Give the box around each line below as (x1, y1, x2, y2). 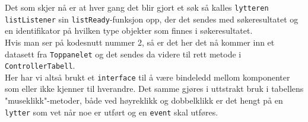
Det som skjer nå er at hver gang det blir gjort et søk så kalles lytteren (5, 1, 269, 13)
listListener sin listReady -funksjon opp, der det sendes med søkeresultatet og (5, 12, 299, 25)
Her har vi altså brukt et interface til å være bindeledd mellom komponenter (5, 70, 290, 83)
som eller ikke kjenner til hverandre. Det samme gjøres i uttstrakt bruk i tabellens (5, 82, 304, 95)
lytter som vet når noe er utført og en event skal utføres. (5, 105, 218, 118)
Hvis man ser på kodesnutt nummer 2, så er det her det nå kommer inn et (5, 36, 275, 48)
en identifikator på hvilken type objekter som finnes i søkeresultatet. (5, 24, 253, 37)
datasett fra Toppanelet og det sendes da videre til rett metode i (5, 47, 242, 60)
